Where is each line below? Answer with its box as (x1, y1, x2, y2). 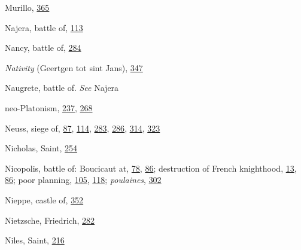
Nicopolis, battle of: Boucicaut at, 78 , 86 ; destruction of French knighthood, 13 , (5, 161, 297, 174)
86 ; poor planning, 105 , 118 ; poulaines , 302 (5, 173, 162, 186)
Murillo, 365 (5, 1, 50, 13)
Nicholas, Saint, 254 (5, 142, 78, 154)
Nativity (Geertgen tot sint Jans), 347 (5, 61, 143, 74)
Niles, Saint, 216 (5, 234, 65, 246)
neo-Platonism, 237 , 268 (5, 101, 93, 114)
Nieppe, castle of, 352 (5, 193, 84, 206)
